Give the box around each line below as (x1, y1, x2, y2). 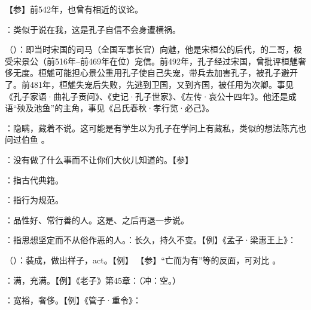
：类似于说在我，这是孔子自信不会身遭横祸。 (5, 23, 181, 35)
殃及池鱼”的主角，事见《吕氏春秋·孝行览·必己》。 (17, 102, 214, 114)
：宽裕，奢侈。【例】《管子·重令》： (5, 294, 141, 306)
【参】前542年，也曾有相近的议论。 (5, 3, 143, 15)
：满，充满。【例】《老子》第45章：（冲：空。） (5, 274, 181, 286)
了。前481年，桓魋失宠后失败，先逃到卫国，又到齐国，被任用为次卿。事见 (5, 78, 294, 90)
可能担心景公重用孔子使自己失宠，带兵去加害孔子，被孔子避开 (54, 66, 298, 79)
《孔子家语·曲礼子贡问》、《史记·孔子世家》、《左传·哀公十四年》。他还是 (5, 90, 288, 102)
